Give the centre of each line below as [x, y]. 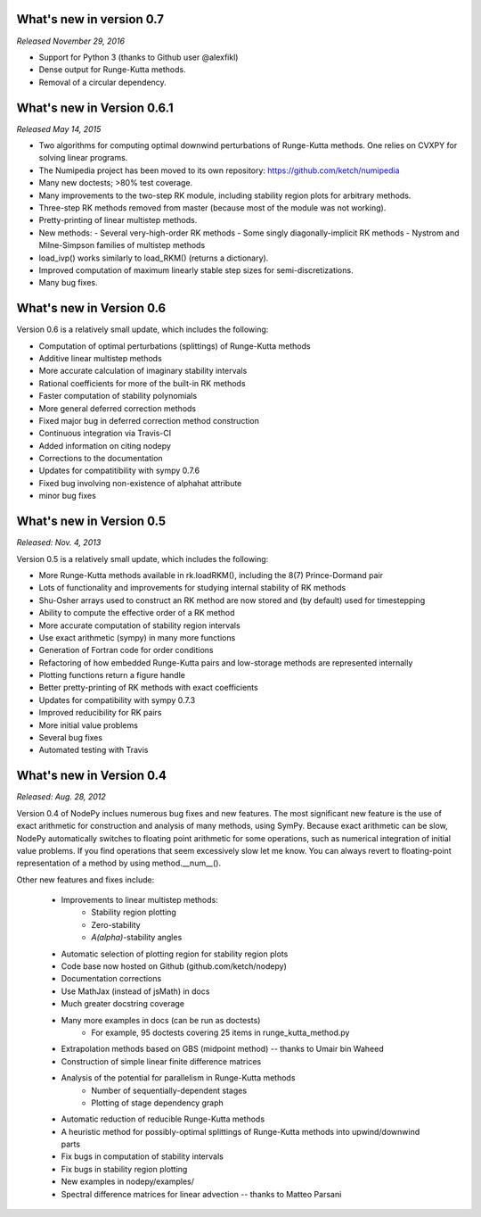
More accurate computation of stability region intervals [139, 625]
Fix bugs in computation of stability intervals [143, 1156]
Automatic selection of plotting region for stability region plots [175, 954]
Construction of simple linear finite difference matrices [161, 1061]
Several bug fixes [70, 738]
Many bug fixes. [68, 283]
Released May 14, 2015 [59, 128]
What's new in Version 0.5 [91, 522]
